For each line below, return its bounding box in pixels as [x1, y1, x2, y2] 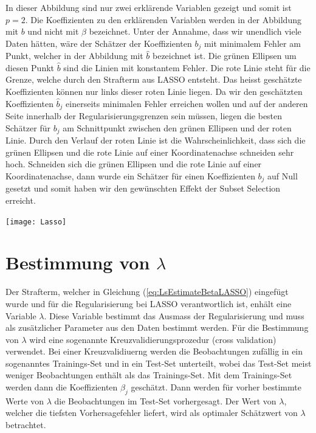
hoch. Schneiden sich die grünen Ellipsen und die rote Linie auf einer [5, 158, 262, 170]
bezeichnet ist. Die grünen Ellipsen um [152, 49, 297, 62]
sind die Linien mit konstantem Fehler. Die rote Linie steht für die [63, 61, 311, 74]
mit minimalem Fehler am [204, 36, 301, 49]
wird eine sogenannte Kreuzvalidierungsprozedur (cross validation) [29, 333, 276, 345]
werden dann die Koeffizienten [5, 381, 118, 393]
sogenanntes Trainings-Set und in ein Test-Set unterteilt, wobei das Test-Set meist [5, 356, 312, 369]
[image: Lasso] [5, 217, 67, 226]
